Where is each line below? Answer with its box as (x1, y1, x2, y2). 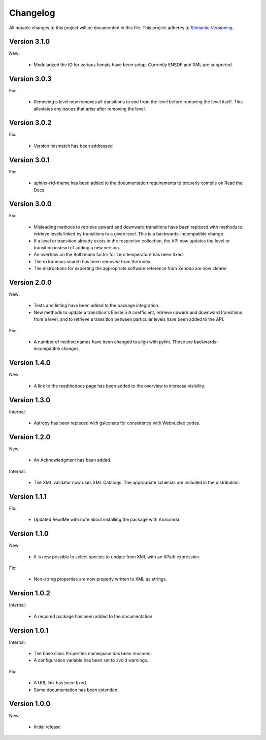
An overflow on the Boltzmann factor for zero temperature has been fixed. (33, 252, 184, 258)
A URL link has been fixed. (33, 680, 87, 686)
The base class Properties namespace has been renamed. (33, 651, 152, 657)
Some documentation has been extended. (33, 687, 119, 693)
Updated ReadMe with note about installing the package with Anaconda (33, 516, 180, 523)
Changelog (9, 7, 55, 18)
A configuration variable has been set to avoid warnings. (33, 657, 149, 663)
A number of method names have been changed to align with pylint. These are (33, 339, 193, 345)
